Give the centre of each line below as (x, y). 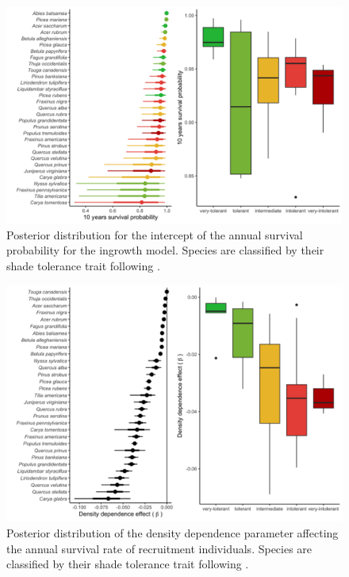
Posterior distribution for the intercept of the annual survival (155, 234)
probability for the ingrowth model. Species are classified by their (165, 250)
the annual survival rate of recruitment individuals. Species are (159, 548)
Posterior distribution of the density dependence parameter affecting (173, 533)
